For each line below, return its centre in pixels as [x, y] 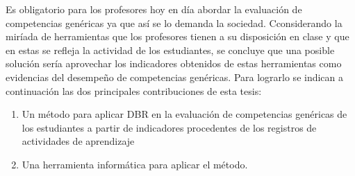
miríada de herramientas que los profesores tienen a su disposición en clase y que [177, 36]
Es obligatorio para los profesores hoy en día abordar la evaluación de [154, 9]
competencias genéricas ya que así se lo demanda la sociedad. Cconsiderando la [174, 23]
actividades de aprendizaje [78, 141]
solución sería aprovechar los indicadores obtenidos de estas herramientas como [174, 63]
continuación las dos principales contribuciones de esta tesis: [134, 90]
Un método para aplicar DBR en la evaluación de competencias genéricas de [184, 114]
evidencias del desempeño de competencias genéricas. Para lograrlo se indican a [175, 77]
